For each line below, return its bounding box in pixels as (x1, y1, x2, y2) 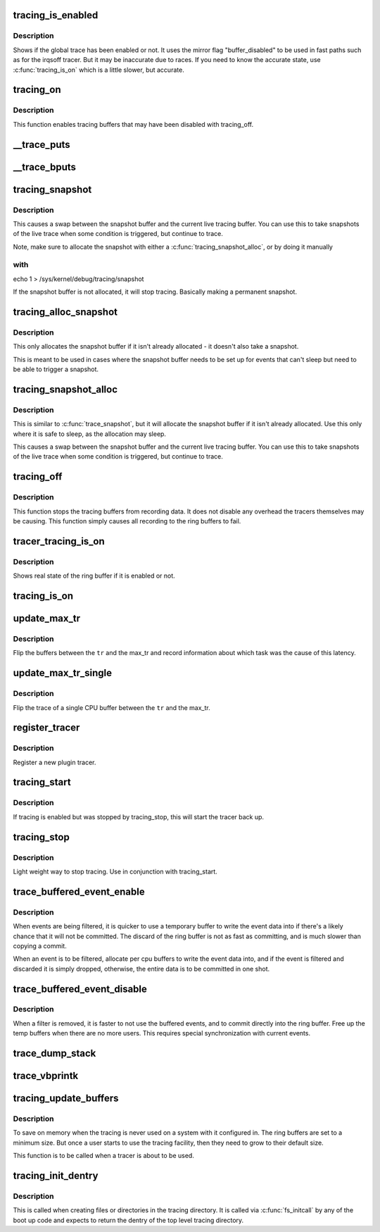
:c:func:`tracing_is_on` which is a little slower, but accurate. (13, 66, 184, 74)
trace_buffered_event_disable (13, 983, 148, 995)
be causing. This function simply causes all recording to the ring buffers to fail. (13, 517, 241, 525)
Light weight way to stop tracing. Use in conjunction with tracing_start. (13, 867, 217, 876)
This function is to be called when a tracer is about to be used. (13, 1152, 195, 1160)
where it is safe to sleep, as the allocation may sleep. (13, 430, 167, 438)
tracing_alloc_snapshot (13, 306, 118, 318)
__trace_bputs (13, 161, 77, 173)
